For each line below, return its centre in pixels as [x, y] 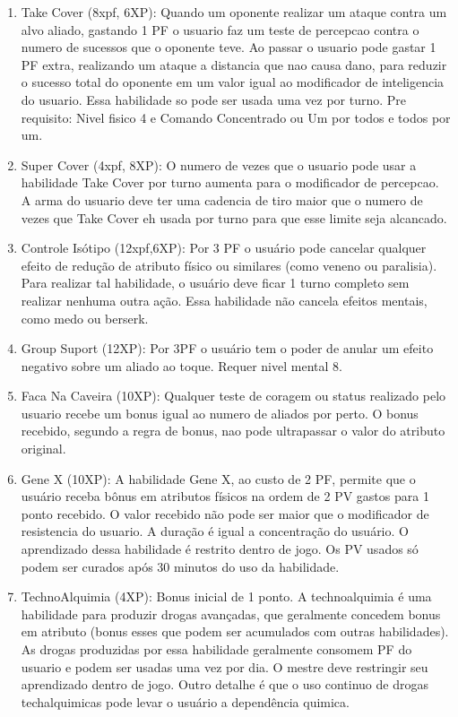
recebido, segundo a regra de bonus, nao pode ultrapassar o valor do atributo [233, 431]
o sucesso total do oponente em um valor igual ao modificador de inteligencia [233, 82]
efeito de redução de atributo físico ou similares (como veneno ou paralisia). [229, 265]
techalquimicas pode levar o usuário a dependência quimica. [185, 701]
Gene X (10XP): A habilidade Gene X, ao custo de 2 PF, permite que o [218, 478]
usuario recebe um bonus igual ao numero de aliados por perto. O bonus [220, 413]
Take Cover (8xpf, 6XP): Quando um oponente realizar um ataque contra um [234, 12]
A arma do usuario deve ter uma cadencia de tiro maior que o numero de [222, 199]
